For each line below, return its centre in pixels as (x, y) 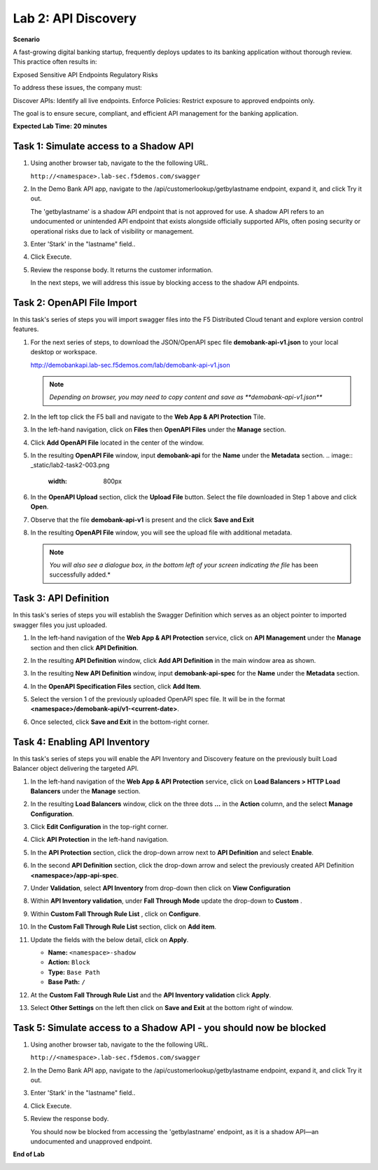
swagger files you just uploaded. (60, 625)
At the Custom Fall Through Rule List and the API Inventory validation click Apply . (151, 995)
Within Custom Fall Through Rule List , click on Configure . (115, 914)
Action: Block (69, 962)
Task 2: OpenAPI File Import (75, 303)
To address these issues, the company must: (78, 88)
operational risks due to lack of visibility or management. (112, 231)
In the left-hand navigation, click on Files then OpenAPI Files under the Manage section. (158, 430)
